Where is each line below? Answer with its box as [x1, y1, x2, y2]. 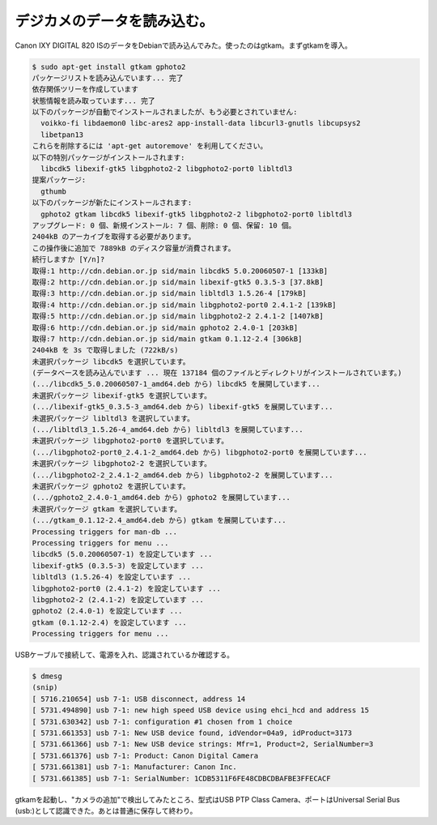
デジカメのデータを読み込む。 [15, 12, 214, 30]
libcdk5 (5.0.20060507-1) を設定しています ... [32, 549, 213, 559]
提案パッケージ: [32, 175, 87, 185]
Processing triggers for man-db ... [32, 527, 178, 536]
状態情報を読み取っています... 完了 [32, 96, 155, 105]
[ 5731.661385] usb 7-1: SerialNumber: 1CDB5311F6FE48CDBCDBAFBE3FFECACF [32, 774, 331, 783]
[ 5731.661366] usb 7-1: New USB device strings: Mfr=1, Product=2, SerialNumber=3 [32, 740, 374, 749]
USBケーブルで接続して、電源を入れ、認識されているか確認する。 [15, 650, 235, 660]
